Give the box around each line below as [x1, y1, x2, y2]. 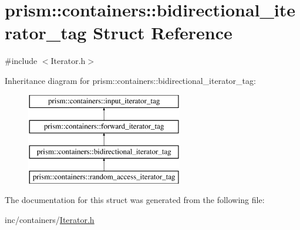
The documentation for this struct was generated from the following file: [5, 194, 265, 206]
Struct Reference [93, 21, 232, 45]
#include [5, 55, 38, 67]
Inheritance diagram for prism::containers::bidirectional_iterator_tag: [5, 74, 256, 86]
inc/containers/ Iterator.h [5, 213, 95, 225]
